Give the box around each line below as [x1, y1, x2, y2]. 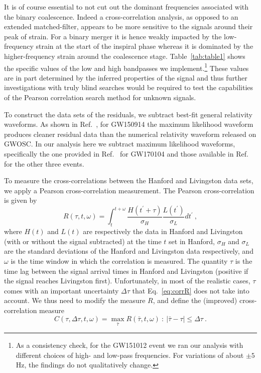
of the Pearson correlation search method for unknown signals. [4, 92, 196, 102]
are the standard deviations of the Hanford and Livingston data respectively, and [4, 246, 253, 256]
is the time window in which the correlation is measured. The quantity [11, 255, 228, 266]
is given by [4, 195, 37, 205]
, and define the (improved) [153, 295, 237, 306]
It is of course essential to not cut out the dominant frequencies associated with [4, 2, 249, 12]
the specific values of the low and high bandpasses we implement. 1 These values [4, 61, 249, 73]
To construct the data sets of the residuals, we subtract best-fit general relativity [4, 109, 252, 119]
